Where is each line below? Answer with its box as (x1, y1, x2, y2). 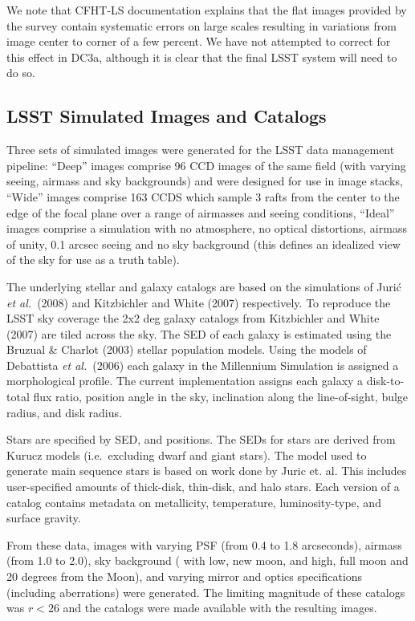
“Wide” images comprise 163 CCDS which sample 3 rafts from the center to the (6, 188, 400, 205)
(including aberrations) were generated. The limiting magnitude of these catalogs (6, 583, 405, 600)
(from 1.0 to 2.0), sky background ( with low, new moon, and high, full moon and (6, 552, 409, 569)
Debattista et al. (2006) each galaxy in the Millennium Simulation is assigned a (6, 356, 399, 373)
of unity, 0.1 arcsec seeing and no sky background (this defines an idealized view (6, 235, 401, 252)
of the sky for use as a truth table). (6, 251, 180, 268)
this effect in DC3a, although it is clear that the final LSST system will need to (6, 48, 397, 65)
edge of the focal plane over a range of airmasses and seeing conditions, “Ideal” (6, 204, 395, 221)
